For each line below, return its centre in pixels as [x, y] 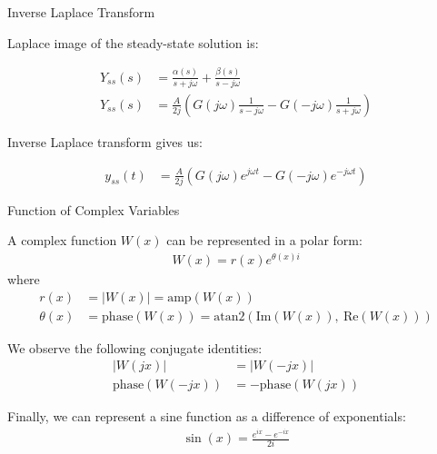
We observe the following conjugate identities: [135, 347]
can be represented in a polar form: [264, 240]
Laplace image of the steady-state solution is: [133, 42]
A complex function [62, 240]
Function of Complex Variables [94, 209]
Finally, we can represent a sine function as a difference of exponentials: [207, 416]
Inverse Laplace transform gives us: [105, 141]
